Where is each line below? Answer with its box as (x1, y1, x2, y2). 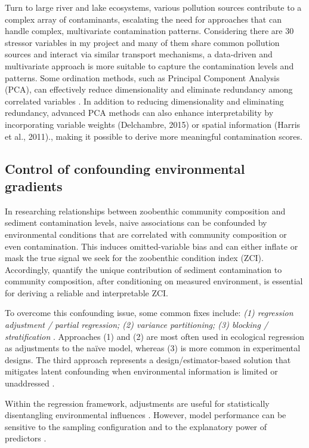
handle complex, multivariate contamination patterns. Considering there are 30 (5, 24, 294, 37)
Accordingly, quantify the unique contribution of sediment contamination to (5, 263, 282, 275)
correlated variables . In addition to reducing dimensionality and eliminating (5, 94, 284, 107)
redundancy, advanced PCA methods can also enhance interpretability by (5, 106, 274, 119)
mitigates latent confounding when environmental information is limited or (5, 365, 278, 378)
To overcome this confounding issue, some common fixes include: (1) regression (5, 306, 293, 319)
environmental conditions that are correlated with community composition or (5, 228, 287, 240)
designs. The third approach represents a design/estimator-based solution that (5, 353, 291, 366)
